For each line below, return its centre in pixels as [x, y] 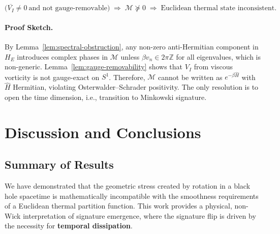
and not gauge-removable [68, 8]
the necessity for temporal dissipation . [69, 226]
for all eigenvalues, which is [219, 56]
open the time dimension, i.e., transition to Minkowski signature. [106, 97]
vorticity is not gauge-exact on [52, 77]
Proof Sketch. [29, 27]
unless [130, 56]
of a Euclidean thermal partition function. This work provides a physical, [118, 206]
